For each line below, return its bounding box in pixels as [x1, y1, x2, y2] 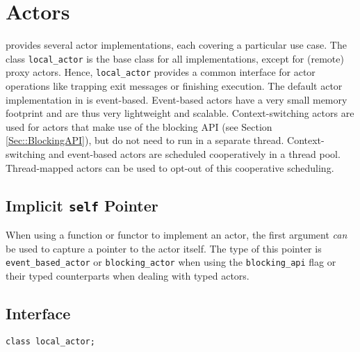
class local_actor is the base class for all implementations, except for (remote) [6, 51, 344, 65]
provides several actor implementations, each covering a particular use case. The [6, 38, 347, 52]
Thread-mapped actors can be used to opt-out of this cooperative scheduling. [6, 160, 334, 175]
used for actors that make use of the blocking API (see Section [6, 119, 272, 134]
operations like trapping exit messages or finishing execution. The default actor [6, 79, 343, 93]
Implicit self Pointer [6, 194, 158, 216]
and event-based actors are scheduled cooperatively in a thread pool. [48, 147, 341, 161]
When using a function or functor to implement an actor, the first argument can [6, 227, 347, 241]
